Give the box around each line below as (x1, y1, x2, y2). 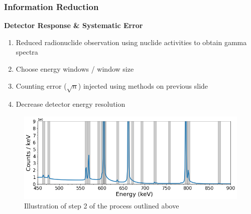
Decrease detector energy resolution (16, 99, 125, 109)
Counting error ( (16, 80, 67, 91)
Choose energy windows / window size (16, 64, 134, 74)
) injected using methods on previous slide (78, 80, 208, 91)
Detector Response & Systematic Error (4, 20, 143, 31)
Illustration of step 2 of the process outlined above (24, 200, 179, 211)
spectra (16, 47, 38, 57)
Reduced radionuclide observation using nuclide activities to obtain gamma (16, 37, 247, 47)
